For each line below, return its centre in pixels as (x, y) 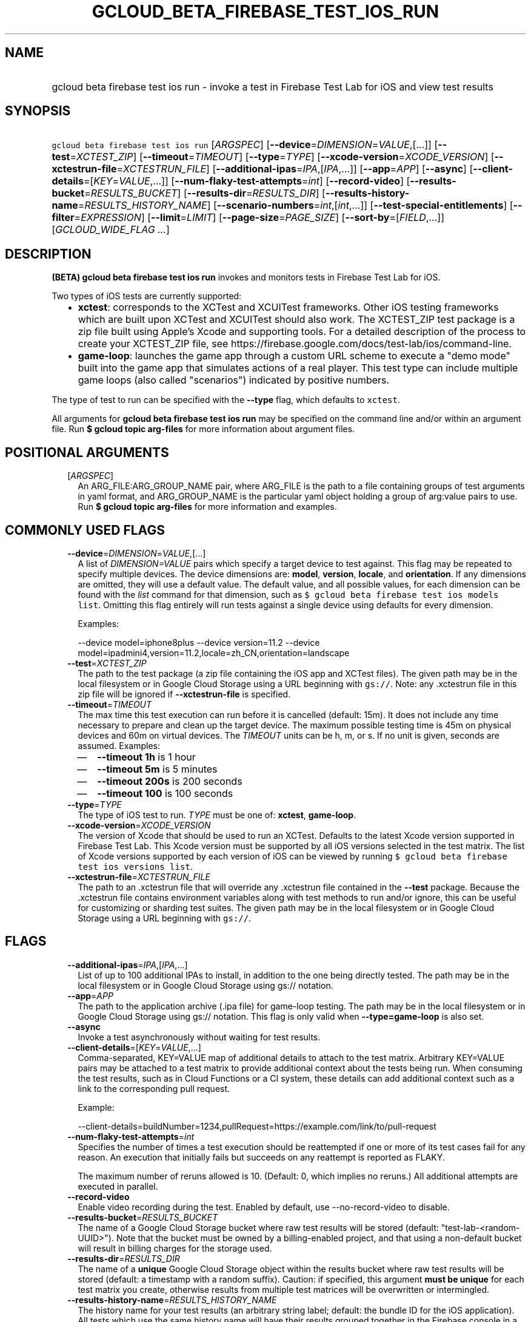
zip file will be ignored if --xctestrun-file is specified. (184, 694)
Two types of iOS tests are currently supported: (147, 296)
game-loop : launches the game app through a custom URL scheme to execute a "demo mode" (294, 356)
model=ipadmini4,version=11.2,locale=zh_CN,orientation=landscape (214, 653)
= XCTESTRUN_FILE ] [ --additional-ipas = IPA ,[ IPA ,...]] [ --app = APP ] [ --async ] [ (295, 169)
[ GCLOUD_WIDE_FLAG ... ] (111, 230)
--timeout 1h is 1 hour (146, 757)
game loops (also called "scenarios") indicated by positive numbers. (234, 380)
